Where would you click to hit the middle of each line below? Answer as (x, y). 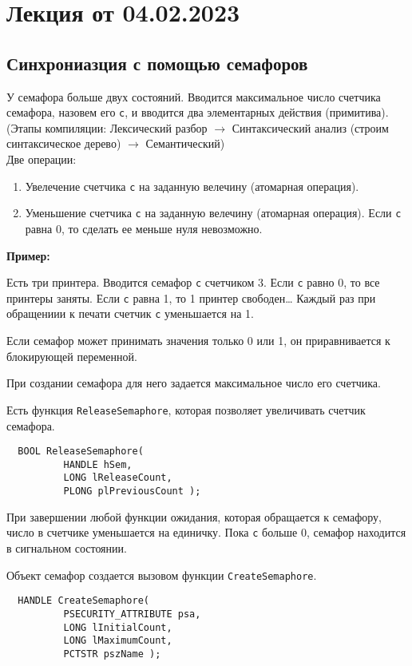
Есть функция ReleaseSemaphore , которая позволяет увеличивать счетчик (186, 409)
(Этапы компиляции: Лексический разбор (107, 127)
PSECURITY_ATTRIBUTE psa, (132, 614)
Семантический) (185, 143)
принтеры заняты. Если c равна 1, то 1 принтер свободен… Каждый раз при (191, 297)
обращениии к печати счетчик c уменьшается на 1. (130, 313)
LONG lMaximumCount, (118, 641)
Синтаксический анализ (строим (310, 127)
